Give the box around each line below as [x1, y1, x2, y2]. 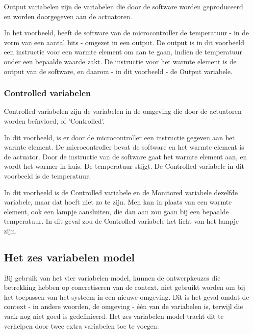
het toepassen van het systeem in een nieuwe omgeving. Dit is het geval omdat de [4, 291, 249, 302]
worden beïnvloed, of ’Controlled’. [4, 115, 105, 126]
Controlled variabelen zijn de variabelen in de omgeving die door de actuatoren [4, 106, 242, 116]
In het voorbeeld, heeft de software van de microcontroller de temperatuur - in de [4, 27, 249, 38]
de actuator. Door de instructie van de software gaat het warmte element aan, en [4, 151, 247, 161]
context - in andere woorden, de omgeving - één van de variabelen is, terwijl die [4, 301, 243, 311]
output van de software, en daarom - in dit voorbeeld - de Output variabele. [4, 66, 233, 76]
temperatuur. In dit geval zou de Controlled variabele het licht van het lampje [4, 216, 239, 226]
